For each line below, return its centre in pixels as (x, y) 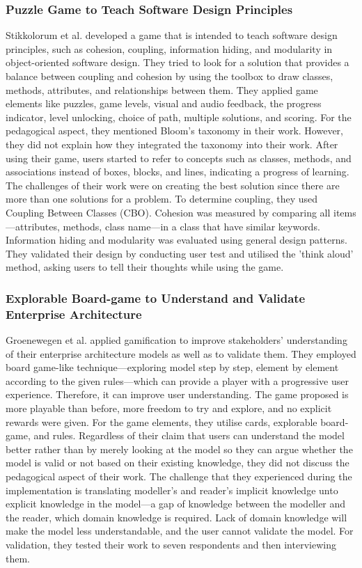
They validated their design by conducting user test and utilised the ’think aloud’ (180, 253)
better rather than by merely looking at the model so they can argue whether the (179, 449)
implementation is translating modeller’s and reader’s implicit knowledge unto (172, 490)
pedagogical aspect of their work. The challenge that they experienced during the (179, 476)
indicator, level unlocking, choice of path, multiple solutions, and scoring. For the (179, 117)
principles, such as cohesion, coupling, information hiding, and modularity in (169, 48)
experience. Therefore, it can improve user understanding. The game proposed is (177, 394)
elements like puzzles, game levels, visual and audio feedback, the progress (164, 103)
